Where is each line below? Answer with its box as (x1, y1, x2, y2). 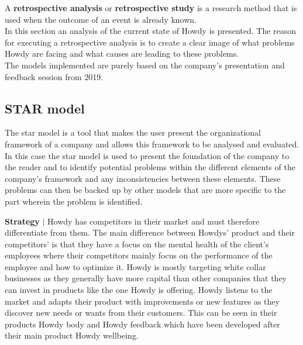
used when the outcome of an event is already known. (5, 13, 197, 25)
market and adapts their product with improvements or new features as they (5, 295, 280, 307)
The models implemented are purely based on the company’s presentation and (5, 58, 285, 71)
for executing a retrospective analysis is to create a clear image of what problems (5, 36, 295, 48)
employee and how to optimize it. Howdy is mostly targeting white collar (5, 260, 266, 272)
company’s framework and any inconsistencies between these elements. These (5, 172, 281, 184)
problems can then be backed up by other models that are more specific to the (5, 184, 286, 196)
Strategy (5, 215, 40, 227)
